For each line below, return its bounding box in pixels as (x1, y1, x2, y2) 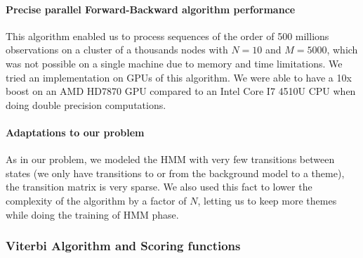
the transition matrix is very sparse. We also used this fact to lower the (6, 179, 312, 194)
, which (326, 42, 358, 57)
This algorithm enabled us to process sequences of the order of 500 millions (6, 28, 329, 43)
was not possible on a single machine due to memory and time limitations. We (6, 56, 343, 70)
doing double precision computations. (6, 97, 166, 112)
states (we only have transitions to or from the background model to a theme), (6, 165, 345, 180)
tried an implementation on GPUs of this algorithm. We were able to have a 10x (6, 70, 352, 84)
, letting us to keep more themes (197, 193, 337, 207)
